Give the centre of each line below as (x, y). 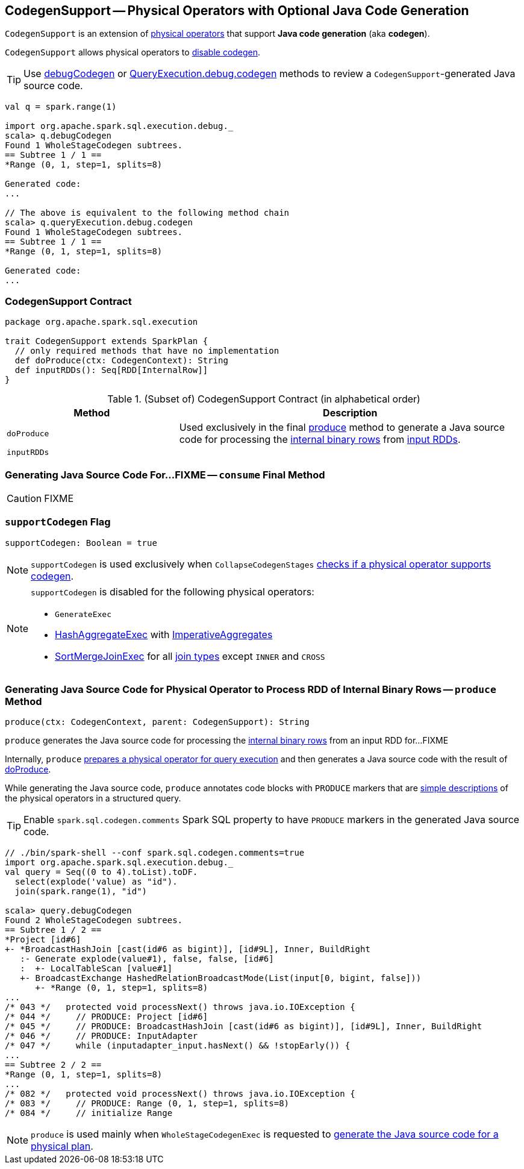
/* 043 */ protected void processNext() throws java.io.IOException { (180, 1007)
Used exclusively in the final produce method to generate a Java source (342, 428)
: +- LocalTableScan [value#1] (96, 969)
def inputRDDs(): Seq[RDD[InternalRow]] (111, 370)
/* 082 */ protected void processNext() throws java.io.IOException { (180, 1094)
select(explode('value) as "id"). (96, 882)
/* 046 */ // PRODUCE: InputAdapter (101, 1036)
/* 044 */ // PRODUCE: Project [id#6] (107, 1017)
